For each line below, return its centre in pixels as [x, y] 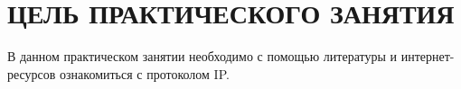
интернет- [428, 56]
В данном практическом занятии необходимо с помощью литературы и [202, 56]
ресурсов [32, 73]
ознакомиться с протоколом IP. [145, 73]
